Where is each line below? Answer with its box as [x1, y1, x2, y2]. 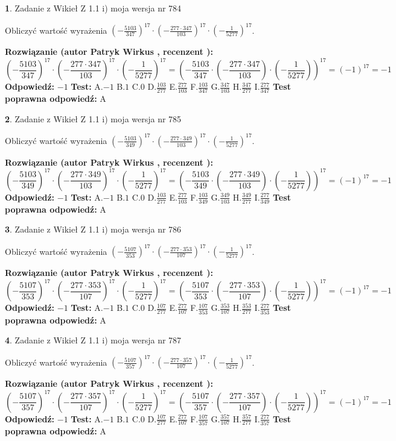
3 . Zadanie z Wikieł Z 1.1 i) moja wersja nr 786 [5, 223, 182, 236]
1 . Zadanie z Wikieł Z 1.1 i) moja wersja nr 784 [5, 2, 182, 14]
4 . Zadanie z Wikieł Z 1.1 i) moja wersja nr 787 [5, 334, 182, 346]
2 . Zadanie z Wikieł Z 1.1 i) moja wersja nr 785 [5, 112, 182, 125]
